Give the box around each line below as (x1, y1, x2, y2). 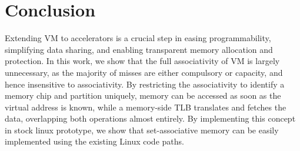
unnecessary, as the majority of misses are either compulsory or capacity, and (5, 66, 283, 78)
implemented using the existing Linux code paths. (5, 135, 184, 147)
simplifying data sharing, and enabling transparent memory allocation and (5, 43, 273, 55)
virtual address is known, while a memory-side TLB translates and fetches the (5, 100, 286, 113)
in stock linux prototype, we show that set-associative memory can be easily (5, 123, 279, 136)
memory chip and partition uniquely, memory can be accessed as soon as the (5, 89, 281, 102)
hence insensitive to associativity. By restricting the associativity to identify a (5, 78, 285, 90)
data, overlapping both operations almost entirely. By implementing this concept (5, 112, 296, 125)
